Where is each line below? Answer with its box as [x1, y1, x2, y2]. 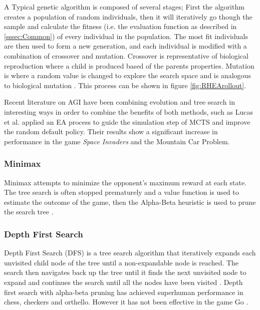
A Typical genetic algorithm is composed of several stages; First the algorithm [4, 2, 244, 12]
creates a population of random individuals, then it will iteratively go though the [4, 11, 252, 22]
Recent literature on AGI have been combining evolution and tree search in [4, 97, 235, 107]
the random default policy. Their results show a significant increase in [4, 126, 218, 137]
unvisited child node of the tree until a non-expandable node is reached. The [4, 257, 239, 267]
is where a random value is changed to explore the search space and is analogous [4, 70, 251, 81]
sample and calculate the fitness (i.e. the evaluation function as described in [4, 21, 237, 32]
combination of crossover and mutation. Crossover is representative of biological [4, 50, 248, 61]
